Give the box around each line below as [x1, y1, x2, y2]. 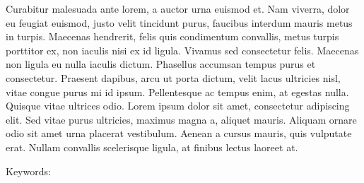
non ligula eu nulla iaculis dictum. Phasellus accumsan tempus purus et [6, 57, 316, 71]
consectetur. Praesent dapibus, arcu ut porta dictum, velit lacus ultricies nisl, [6, 70, 341, 85]
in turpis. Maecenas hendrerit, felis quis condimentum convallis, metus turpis [6, 29, 339, 44]
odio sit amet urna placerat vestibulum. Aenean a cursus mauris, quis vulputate [6, 126, 352, 141]
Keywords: [6, 163, 51, 178]
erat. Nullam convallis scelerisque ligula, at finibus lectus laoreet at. [6, 139, 298, 154]
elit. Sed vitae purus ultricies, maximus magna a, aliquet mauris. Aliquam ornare [6, 112, 357, 126]
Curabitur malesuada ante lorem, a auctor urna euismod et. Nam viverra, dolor [6, 1, 350, 16]
